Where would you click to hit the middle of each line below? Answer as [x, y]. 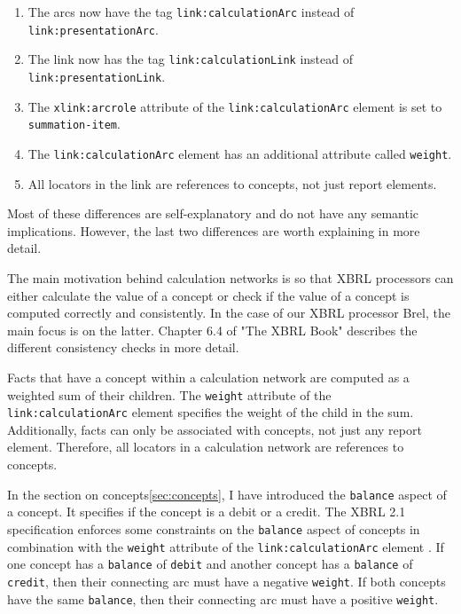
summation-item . [74, 124]
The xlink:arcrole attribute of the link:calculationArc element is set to [235, 106]
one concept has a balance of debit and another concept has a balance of [210, 564]
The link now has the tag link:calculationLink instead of [190, 59]
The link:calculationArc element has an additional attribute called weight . [240, 153]
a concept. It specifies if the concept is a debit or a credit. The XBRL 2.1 [207, 512]
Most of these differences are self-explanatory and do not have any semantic [213, 213]
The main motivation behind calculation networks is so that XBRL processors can [230, 277]
